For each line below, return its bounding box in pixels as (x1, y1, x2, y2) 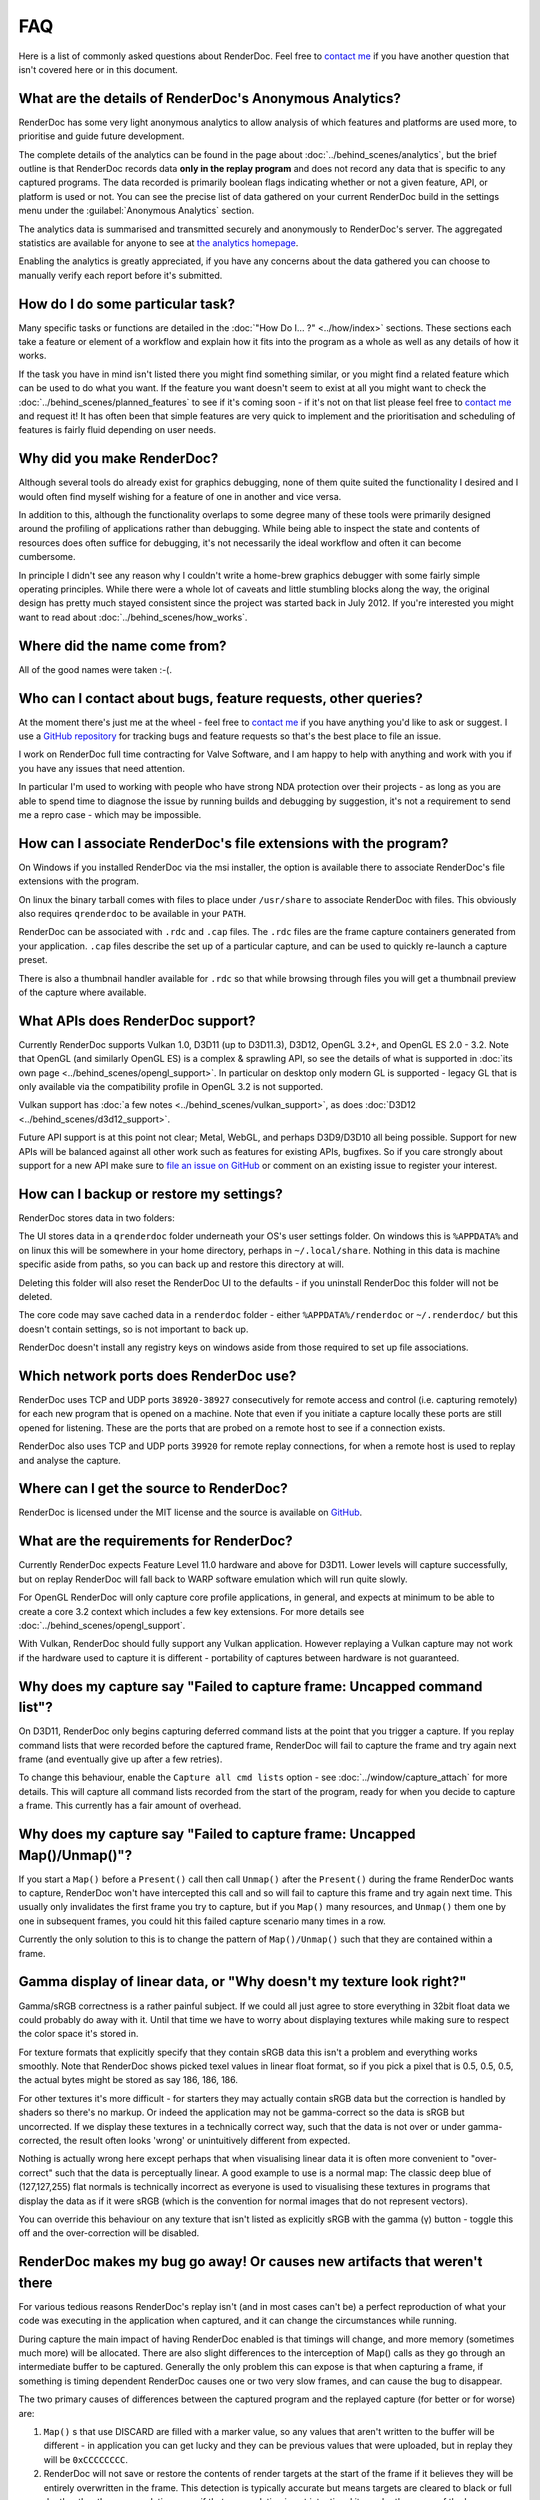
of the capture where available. (18, 986, 147, 998)
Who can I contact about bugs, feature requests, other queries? (18, 690, 424, 707)
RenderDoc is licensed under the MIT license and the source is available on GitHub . (18, 1506, 363, 1519)
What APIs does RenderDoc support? (18, 1012, 256, 1029)
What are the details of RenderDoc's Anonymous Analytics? (18, 90, 402, 107)
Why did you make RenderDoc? (18, 450, 219, 467)
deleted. (18, 1290, 53, 1302)
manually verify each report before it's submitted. (18, 269, 223, 281)
